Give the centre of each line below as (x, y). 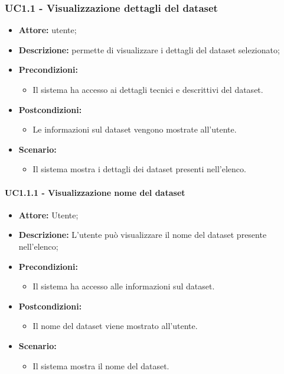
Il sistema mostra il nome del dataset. (101, 365)
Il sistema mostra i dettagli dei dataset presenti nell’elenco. (139, 169)
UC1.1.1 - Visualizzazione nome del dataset (95, 192)
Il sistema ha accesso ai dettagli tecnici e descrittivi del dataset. (148, 89)
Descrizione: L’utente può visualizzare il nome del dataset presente (143, 235)
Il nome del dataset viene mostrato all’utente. (115, 326)
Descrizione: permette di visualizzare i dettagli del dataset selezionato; (149, 49)
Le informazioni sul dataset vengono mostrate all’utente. (135, 129)
